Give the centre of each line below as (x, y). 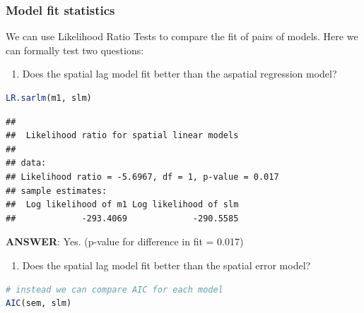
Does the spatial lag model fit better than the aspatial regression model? (180, 74)
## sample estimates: (57, 191)
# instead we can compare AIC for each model (115, 289)
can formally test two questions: (75, 50)
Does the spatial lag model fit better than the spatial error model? (166, 265)
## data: (26, 163)
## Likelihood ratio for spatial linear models (122, 136)
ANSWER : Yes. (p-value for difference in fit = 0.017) (125, 241)
